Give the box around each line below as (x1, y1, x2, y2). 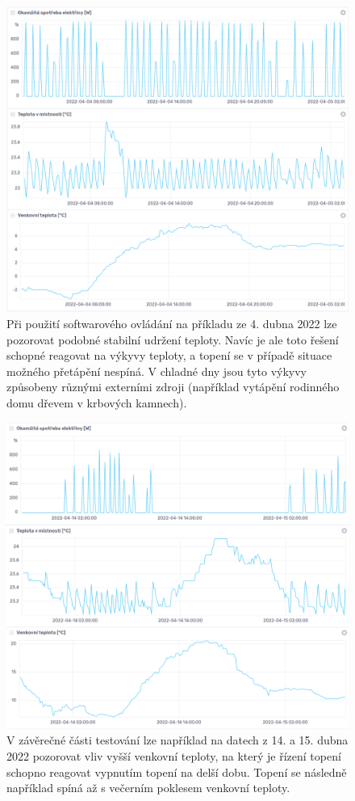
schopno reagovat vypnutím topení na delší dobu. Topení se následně (6, 763, 347, 780)
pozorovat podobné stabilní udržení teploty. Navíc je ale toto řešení (6, 331, 339, 348)
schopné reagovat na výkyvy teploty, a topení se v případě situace (6, 347, 332, 364)
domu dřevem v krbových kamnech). (6, 394, 187, 411)
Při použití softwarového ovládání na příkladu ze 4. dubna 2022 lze (6, 315, 337, 332)
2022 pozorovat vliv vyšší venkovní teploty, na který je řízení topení (6, 748, 341, 765)
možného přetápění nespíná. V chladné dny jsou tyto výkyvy (6, 362, 307, 379)
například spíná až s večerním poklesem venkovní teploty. (6, 779, 290, 796)
